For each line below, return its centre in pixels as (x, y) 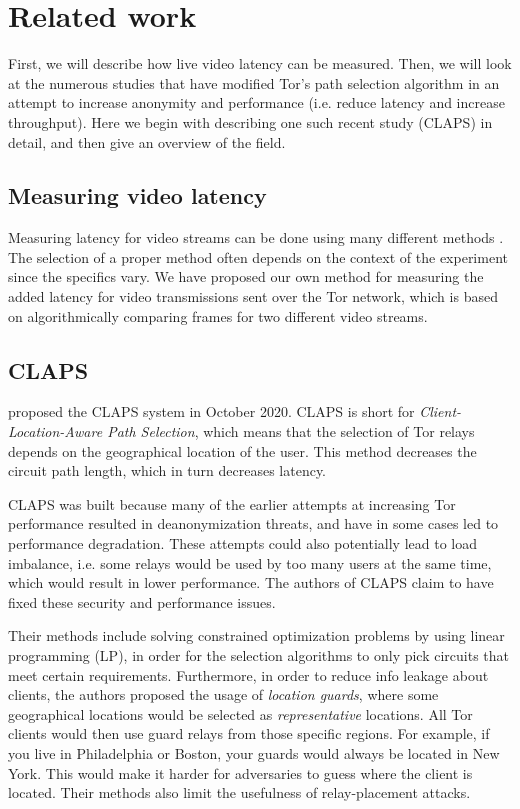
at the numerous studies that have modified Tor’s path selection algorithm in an (254, 82)
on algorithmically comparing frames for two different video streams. (218, 315)
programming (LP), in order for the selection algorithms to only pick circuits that (259, 655)
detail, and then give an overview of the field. (147, 141)
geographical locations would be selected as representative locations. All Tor (240, 713)
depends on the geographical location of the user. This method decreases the (242, 450)
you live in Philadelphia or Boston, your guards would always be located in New (254, 752)
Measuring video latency (137, 195)
